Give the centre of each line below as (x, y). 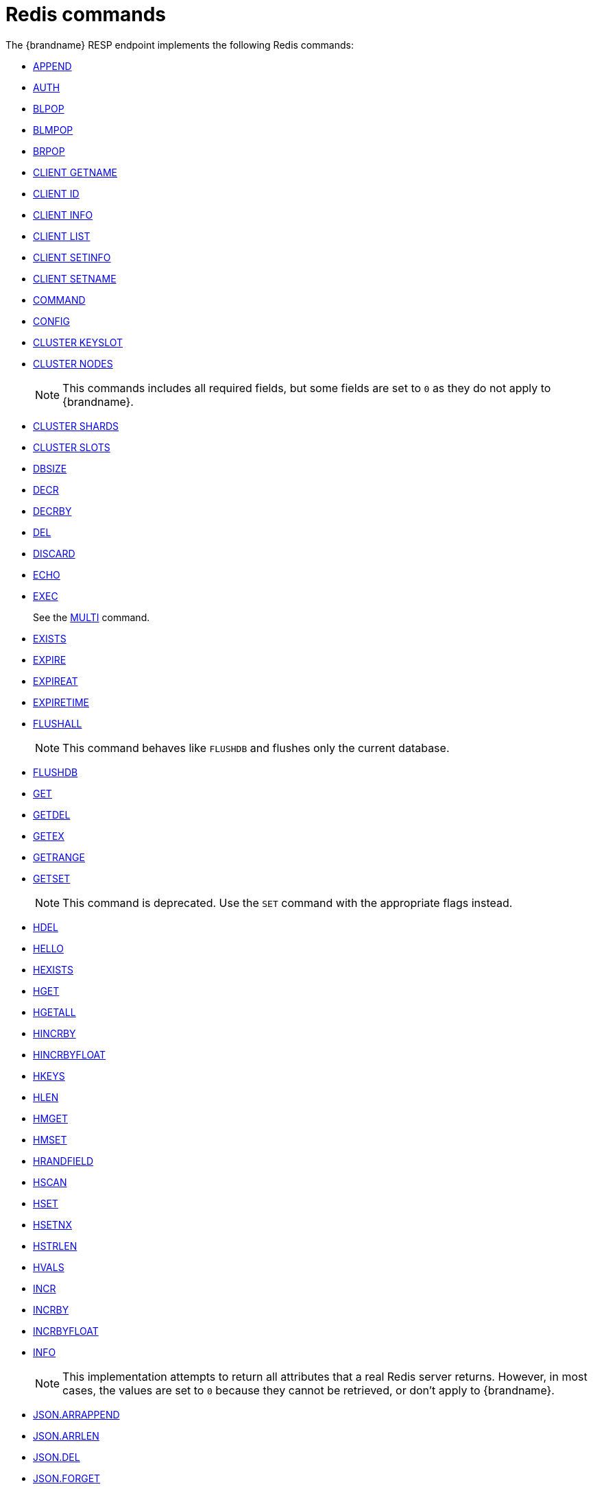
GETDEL (52, 814)
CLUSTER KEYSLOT (78, 342)
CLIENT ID (56, 193)
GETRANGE (59, 857)
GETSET (52, 878)
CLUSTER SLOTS (72, 447)
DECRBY (52, 511)
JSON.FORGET (67, 1478)
